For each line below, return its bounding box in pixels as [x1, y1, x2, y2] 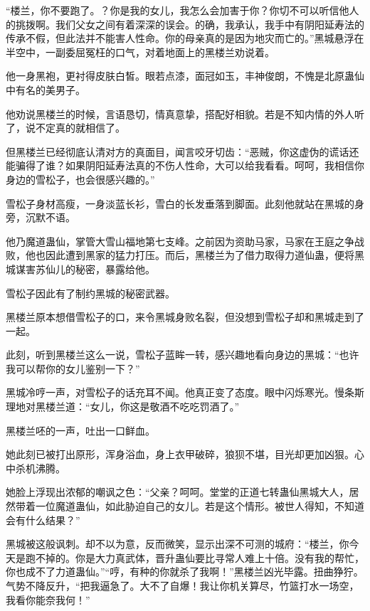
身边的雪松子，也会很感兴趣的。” [6, 171, 155, 186]
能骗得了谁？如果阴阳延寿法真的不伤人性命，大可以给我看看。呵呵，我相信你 [6, 158, 364, 173]
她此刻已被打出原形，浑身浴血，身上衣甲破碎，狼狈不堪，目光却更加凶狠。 [6, 447, 354, 462]
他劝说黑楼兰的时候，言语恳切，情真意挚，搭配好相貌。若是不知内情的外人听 [6, 106, 364, 121]
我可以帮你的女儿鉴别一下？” [6, 361, 140, 376]
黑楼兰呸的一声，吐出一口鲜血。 [6, 423, 155, 437]
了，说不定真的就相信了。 [6, 120, 125, 135]
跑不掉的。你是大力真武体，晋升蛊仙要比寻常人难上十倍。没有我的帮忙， [25, 550, 364, 565]
